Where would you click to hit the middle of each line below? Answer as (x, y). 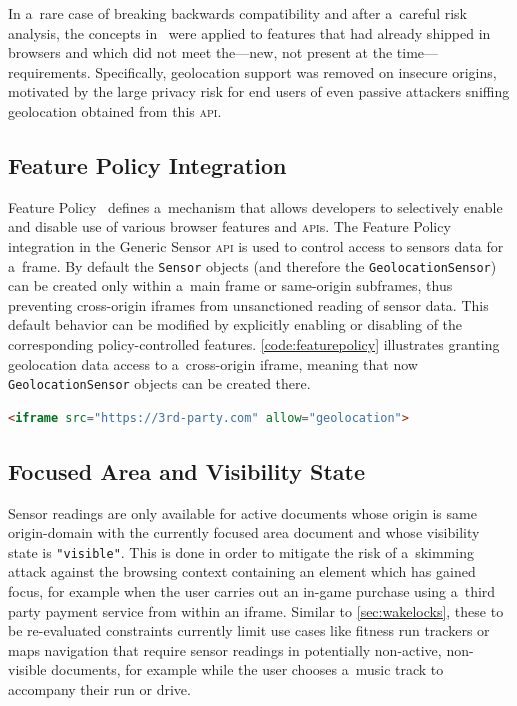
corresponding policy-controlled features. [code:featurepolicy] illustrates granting (254, 343)
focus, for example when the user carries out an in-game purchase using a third (252, 591)
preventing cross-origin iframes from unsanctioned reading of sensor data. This (248, 304)
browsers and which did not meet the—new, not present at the (200, 52)
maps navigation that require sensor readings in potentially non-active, (225, 649)
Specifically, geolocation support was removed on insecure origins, (296, 71)
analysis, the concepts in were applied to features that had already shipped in (249, 32)
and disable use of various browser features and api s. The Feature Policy (229, 226)
